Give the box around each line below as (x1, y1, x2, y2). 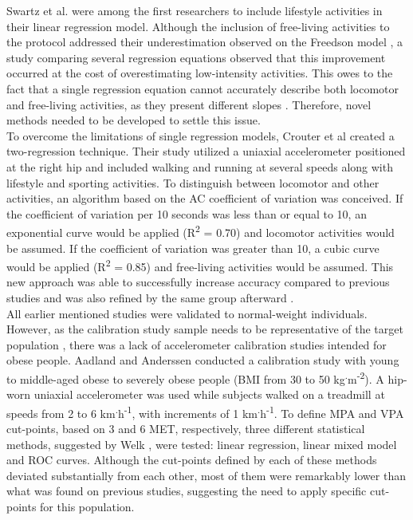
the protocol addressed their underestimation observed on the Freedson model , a (6, 33, 403, 50)
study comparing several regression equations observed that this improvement (6, 49, 386, 65)
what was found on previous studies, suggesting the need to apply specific (6, 483, 367, 499)
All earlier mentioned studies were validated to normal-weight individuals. (6, 305, 368, 321)
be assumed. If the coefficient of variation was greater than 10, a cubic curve (6, 239, 380, 256)
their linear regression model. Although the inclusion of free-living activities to (6, 18, 390, 34)
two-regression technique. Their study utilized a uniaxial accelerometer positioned (6, 143, 406, 160)
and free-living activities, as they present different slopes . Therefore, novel (6, 96, 372, 112)
